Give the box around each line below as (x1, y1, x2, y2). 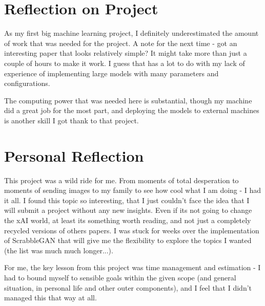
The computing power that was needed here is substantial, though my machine (4, 95, 252, 105)
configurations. (4, 78, 50, 89)
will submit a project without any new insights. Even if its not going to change (4, 205, 252, 215)
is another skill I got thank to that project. (4, 115, 139, 125)
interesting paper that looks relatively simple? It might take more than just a (4, 48, 247, 58)
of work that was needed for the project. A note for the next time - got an (4, 37, 237, 48)
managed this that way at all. (4, 292, 97, 303)
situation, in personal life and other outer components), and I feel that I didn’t (4, 282, 252, 293)
